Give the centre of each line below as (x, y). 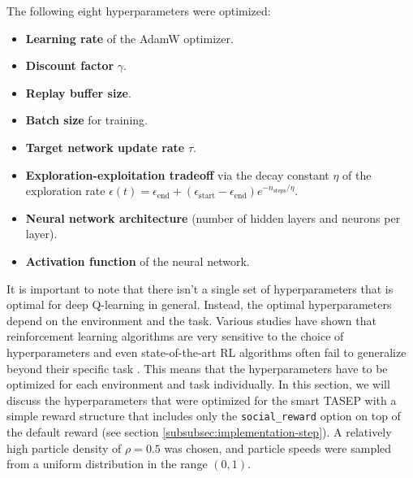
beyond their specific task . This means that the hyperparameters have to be (197, 368)
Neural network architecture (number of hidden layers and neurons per (213, 217)
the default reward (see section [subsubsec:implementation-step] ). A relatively (199, 431)
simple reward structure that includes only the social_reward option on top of (204, 416)
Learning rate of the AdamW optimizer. (129, 38)
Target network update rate (105, 147)
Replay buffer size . (78, 92)
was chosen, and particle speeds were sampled (278, 448)
